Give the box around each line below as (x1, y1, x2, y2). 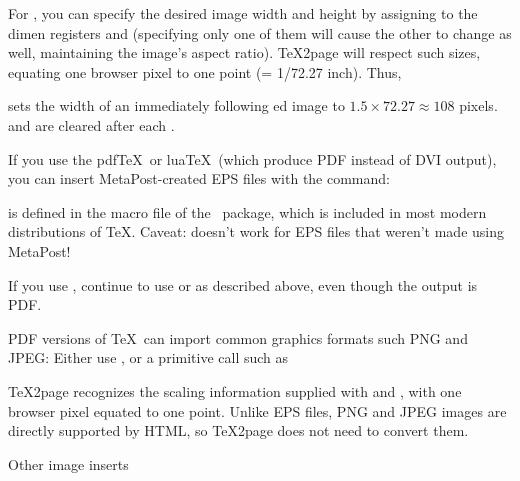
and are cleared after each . (8, 114, 175, 135)
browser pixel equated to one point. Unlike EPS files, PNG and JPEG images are (8, 400, 507, 421)
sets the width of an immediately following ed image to (8, 95, 345, 116)
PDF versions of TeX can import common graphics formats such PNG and (8, 327, 468, 348)
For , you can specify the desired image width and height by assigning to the (8, 3, 478, 23)
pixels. (459, 95, 498, 116)
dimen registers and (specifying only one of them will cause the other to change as (8, 22, 512, 43)
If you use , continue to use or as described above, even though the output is (8, 274, 478, 295)
